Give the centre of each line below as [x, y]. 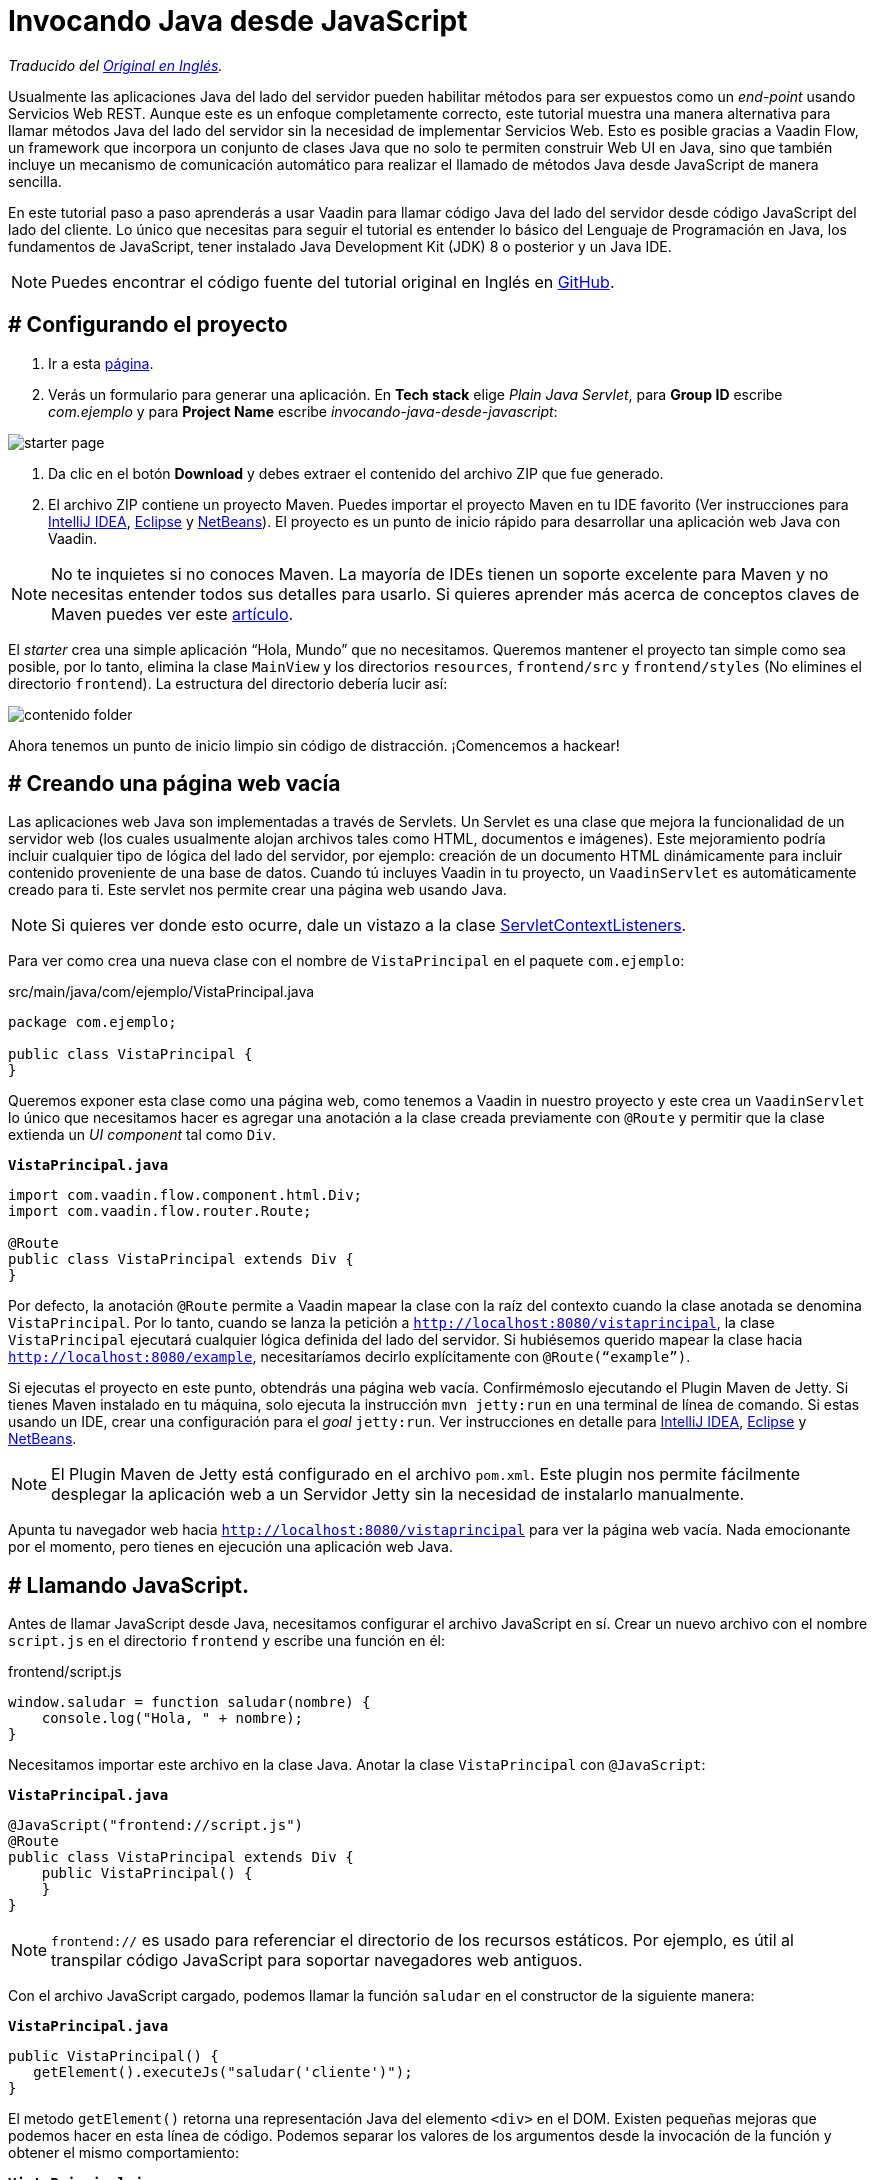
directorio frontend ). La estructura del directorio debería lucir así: [228, 683]
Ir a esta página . [101, 363]
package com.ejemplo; [92, 1022]
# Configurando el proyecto [148, 325]
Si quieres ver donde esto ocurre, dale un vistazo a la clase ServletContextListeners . [369, 925]
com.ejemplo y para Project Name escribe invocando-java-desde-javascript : [303, 411]
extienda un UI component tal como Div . [142, 1135]
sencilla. [35, 181]
